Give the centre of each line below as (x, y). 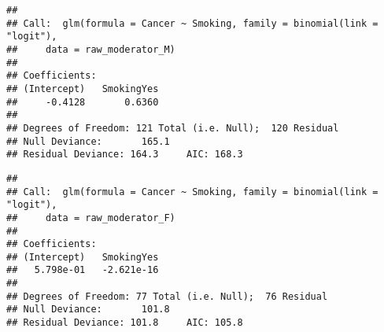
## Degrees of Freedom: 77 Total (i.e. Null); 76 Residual (167, 296)
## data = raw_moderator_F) (91, 218)
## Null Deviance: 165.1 (88, 141)
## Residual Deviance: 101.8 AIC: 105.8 (125, 323)
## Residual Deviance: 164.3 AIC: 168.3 (125, 155)
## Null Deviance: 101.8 (88, 310)
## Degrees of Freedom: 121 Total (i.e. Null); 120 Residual (173, 128)
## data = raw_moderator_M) (91, 49)
